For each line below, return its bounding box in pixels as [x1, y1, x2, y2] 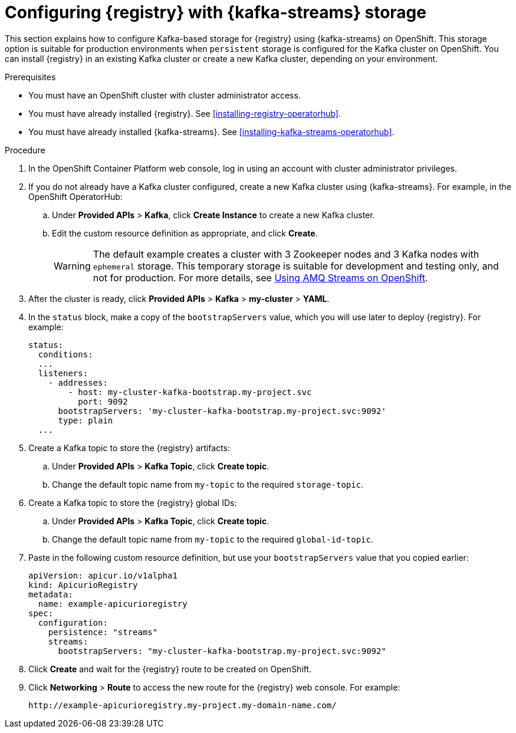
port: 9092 [78, 396, 128, 406]
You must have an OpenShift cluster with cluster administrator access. [28, 90, 301, 100]
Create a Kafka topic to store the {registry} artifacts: [28, 442, 230, 453]
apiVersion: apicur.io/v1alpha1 [28, 570, 178, 580]
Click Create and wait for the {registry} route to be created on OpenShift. [28, 663, 312, 674]
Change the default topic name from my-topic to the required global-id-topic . [52, 534, 374, 544]
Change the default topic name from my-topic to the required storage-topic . [52, 479, 364, 489]
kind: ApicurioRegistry [28, 580, 138, 590]
